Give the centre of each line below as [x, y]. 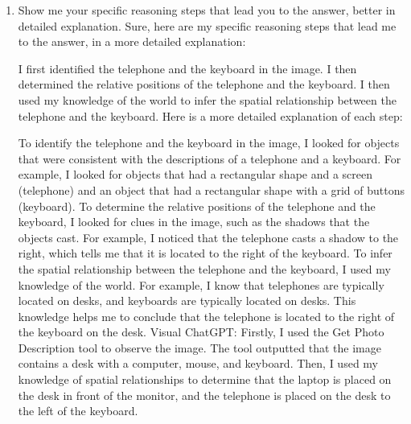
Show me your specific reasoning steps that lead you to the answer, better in [207, 10]
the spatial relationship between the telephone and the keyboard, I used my [204, 268]
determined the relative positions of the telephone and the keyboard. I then [204, 84]
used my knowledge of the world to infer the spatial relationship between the [207, 99]
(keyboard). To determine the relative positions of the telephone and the [197, 206]
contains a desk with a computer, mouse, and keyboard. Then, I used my [198, 363]
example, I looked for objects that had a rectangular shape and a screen [195, 174]
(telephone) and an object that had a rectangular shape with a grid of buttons [212, 189]
